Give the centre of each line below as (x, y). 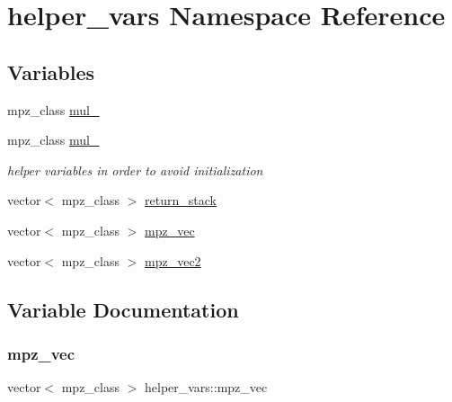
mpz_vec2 (173, 260)
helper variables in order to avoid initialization (135, 170)
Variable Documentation (123, 309)
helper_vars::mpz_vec (206, 387)
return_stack (181, 200)
